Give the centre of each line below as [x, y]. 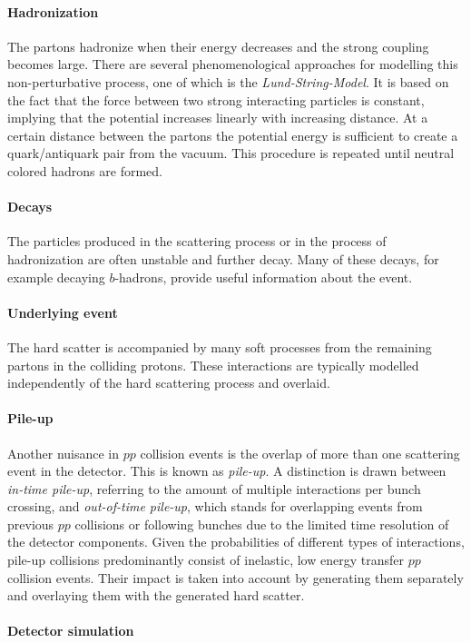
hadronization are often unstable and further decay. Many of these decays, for [223, 258]
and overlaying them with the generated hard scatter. [156, 595]
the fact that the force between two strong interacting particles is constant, [216, 99]
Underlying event [63, 312]
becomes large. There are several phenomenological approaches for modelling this [233, 64]
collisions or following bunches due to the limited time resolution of [262, 524]
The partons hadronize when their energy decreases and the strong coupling [218, 46]
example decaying [56, 277]
